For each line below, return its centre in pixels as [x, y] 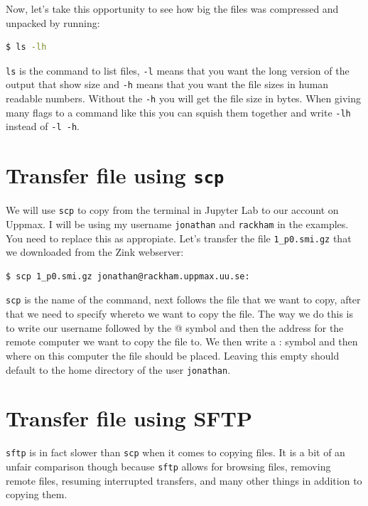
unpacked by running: [53, 22]
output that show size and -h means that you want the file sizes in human [167, 84]
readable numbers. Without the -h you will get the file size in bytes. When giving [183, 98]
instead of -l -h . [43, 126]
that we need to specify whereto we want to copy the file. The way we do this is [180, 314]
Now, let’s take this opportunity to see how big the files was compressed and [172, 9]
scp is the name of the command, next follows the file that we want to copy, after [183, 300]
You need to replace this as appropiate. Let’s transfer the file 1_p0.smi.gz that [179, 238]
